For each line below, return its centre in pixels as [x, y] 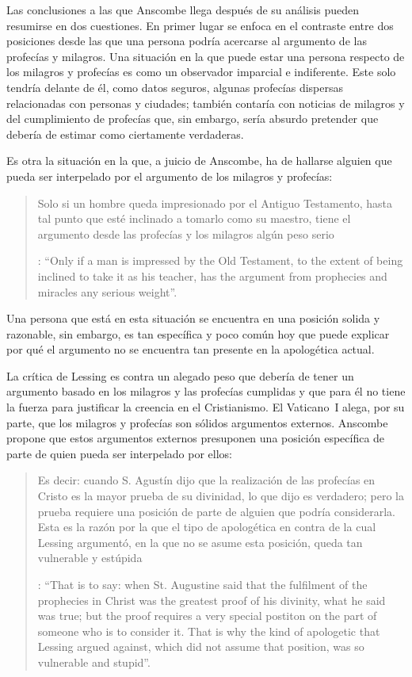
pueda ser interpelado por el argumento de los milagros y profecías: [170, 176]
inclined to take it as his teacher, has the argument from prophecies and [212, 275]
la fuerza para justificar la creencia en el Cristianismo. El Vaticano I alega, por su [206, 407]
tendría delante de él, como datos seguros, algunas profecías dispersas [175, 87]
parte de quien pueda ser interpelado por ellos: [119, 453]
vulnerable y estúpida [90, 558]
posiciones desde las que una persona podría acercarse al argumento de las [187, 41]
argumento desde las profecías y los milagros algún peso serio [186, 233]
